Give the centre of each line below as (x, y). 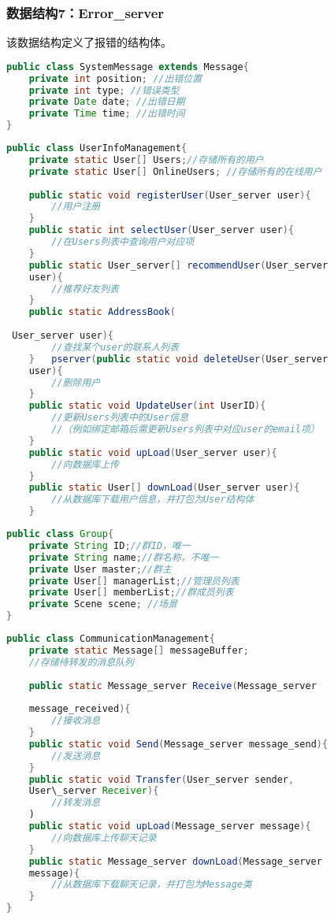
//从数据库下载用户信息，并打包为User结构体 (153, 500)
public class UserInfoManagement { (97, 148)
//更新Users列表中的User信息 (120, 418)
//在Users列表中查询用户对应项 (123, 242)
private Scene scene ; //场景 (103, 604)
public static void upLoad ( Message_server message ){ (170, 826)
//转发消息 (76, 803)
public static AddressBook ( (102, 312)
